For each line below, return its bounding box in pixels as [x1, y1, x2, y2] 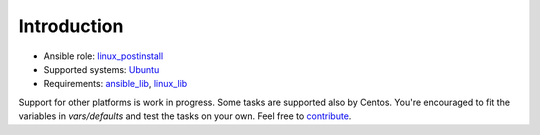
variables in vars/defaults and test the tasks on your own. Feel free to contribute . [18, 110, 352, 122]
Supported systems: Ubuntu [43, 63, 160, 75]
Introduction [18, 15, 124, 37]
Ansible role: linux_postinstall [43, 50, 164, 62]
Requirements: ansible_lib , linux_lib [43, 78, 188, 90]
